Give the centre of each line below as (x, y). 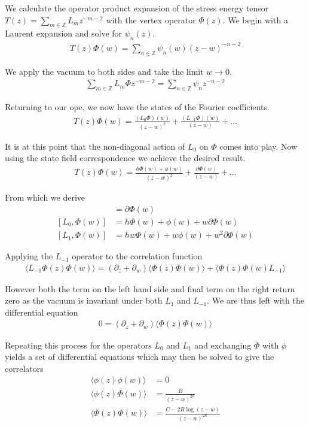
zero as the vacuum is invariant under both (84, 300)
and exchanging (223, 345)
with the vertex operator (151, 19)
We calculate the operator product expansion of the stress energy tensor (137, 8)
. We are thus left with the (256, 300)
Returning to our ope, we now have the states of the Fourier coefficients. (137, 107)
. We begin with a (255, 19)
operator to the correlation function (137, 256)
